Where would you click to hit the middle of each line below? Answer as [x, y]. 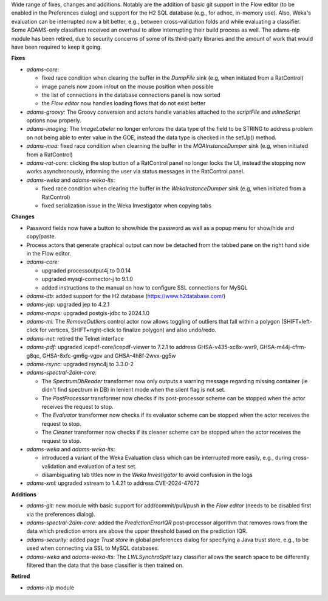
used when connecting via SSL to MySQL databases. [93, 548]
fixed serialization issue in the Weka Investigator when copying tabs [127, 205]
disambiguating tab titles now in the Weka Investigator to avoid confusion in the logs [147, 475]
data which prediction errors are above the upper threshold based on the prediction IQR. [137, 531]
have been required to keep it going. [57, 47]
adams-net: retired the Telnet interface [75, 338]
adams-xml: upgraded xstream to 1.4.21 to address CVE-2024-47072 [113, 483]
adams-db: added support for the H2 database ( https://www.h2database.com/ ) [126, 296]
